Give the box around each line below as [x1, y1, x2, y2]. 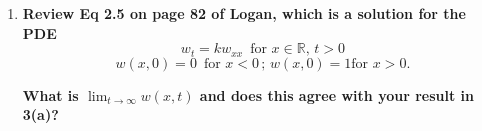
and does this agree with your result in [199, 84, 475, 105]
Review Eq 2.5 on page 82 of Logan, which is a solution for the [22, 3, 466, 23]
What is [22, 84, 79, 105]
